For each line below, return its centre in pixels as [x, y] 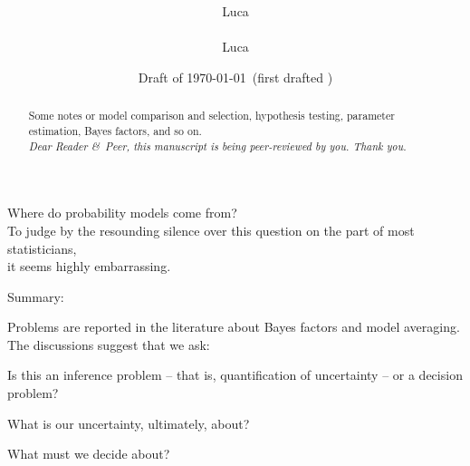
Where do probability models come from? [122, 213]
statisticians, [42, 248]
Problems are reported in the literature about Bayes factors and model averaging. [234, 327]
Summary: [36, 296]
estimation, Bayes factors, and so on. [115, 131]
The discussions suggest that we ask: [109, 344]
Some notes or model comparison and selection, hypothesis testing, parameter [211, 116]
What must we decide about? [89, 454]
